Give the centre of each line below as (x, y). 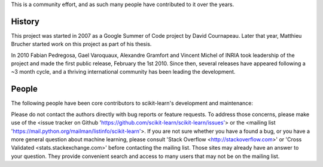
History (25, 21)
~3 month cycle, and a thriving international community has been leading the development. (123, 72)
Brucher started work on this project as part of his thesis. (81, 44)
